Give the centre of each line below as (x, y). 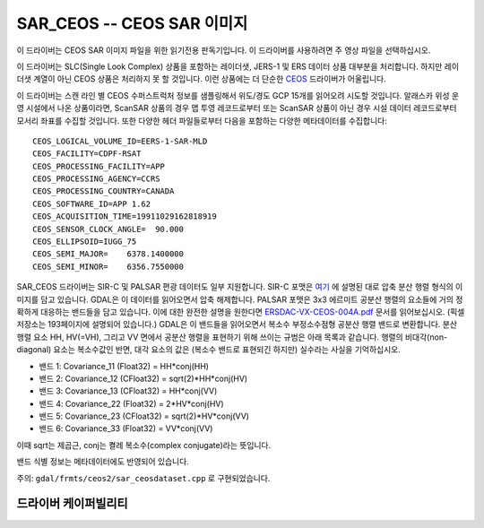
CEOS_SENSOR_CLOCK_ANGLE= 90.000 (108, 229)
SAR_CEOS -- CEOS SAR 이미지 (132, 23)
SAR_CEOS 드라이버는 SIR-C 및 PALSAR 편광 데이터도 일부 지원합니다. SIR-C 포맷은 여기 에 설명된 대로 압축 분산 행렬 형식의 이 (240, 287)
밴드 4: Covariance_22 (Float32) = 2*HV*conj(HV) (131, 403)
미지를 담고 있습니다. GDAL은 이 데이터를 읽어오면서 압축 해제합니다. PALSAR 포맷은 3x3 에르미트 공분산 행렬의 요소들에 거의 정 (240, 299)
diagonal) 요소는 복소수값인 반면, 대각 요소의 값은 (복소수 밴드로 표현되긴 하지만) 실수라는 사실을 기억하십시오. (208, 350)
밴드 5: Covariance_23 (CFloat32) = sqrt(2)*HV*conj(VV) (144, 416)
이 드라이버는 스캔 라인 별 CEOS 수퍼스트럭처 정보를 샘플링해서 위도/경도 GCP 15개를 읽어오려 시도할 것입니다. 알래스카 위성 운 (238, 95)
